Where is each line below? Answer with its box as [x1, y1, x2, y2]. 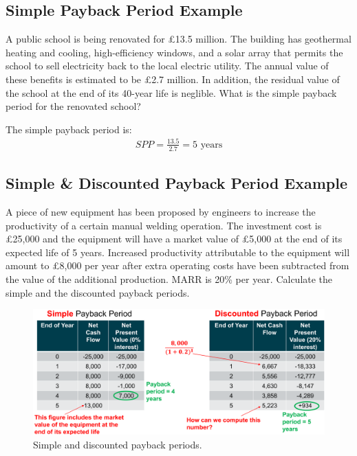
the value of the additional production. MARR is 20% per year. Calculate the [6, 271, 333, 286]
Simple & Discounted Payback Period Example [6, 172, 348, 194]
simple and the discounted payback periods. [6, 285, 190, 299]
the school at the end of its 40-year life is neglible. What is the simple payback [6, 85, 337, 100]
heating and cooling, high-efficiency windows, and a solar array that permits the [6, 45, 343, 59]
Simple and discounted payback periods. [33, 437, 202, 451]
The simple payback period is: [6, 122, 132, 136]
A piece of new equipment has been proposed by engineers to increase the [6, 204, 316, 218]
